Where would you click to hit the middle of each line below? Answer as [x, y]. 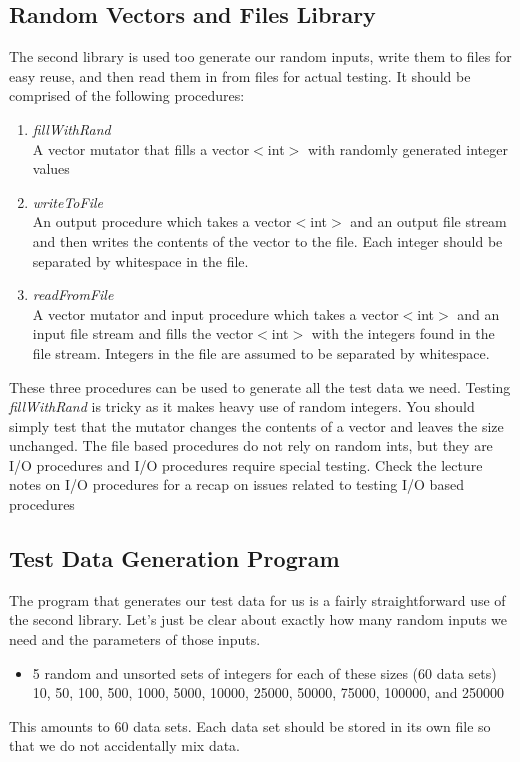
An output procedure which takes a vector [162, 221]
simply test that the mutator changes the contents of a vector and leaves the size [256, 425]
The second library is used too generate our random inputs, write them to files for [260, 56]
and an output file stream [428, 221]
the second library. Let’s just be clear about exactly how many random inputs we [258, 619]
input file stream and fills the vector [143, 333]
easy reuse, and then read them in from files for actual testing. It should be [240, 75]
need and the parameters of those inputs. [135, 639]
